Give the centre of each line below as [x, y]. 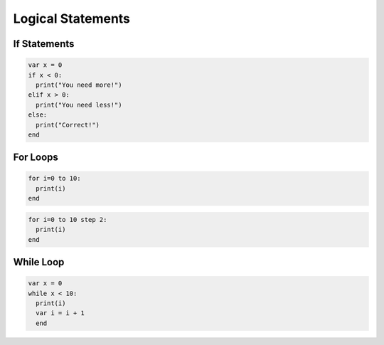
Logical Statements [72, 18]
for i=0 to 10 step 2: [68, 219]
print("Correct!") [68, 125]
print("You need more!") [79, 85]
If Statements [44, 44]
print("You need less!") [79, 105]
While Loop [39, 262]
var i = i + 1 [60, 313]
